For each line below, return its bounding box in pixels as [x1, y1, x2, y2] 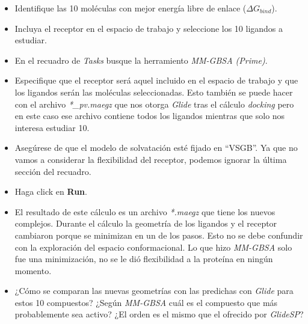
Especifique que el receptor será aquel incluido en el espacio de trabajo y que [14, 74, 298, 87]
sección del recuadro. [14, 165, 91, 177]
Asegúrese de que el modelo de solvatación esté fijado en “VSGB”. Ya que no [14, 141, 298, 154]
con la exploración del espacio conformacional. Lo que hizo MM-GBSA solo [14, 240, 292, 253]
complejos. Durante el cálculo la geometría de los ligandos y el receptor [14, 217, 277, 230]
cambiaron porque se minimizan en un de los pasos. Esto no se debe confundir [14, 228, 303, 241]
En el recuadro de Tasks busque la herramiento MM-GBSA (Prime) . [14, 53, 268, 66]
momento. [14, 264, 52, 277]
